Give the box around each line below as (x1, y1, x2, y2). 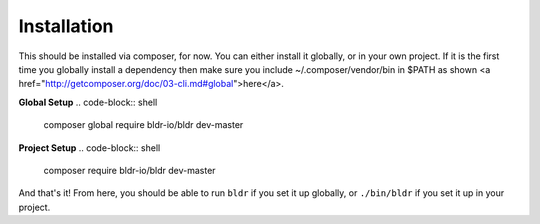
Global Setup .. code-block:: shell (18, 96, 158, 108)
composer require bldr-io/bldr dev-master (43, 164, 216, 176)
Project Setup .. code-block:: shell (18, 141, 161, 154)
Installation (18, 15, 114, 37)
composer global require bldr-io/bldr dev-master (43, 119, 244, 131)
